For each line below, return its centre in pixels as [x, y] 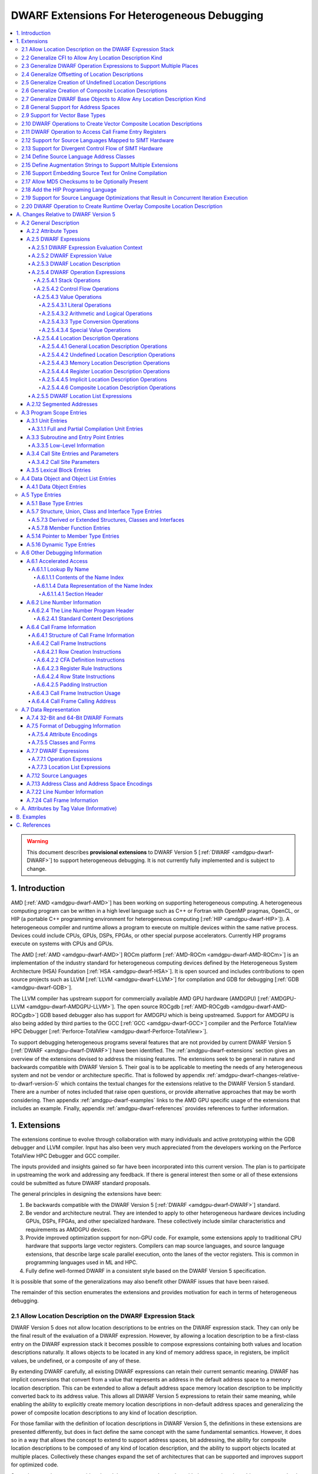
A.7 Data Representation [51, 709]
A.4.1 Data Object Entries [57, 487]
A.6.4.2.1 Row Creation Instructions [79, 652]
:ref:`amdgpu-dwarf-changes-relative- [253, 1075]
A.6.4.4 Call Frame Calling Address [74, 701]
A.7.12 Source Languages [57, 775]
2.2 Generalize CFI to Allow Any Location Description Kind [92, 57]
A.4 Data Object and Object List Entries [69, 478]
